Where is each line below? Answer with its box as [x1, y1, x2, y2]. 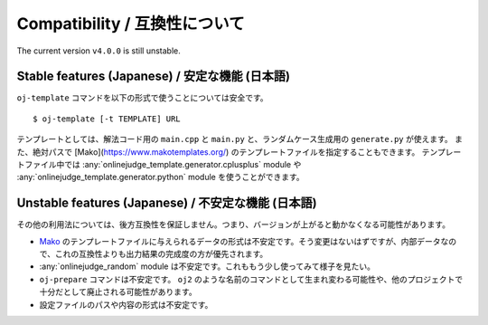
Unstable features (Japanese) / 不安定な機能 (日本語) [16, 196, 317, 211]
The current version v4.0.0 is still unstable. [16, 45, 181, 56]
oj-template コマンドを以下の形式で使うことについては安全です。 [16, 92, 268, 103]
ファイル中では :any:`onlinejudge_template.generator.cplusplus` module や [23, 159, 302, 170]
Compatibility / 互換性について [16, 14, 245, 33]
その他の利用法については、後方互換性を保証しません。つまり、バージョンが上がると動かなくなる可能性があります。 [16, 219, 451, 230]
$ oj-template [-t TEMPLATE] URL [33, 113, 181, 124]
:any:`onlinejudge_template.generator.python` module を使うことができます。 [16, 172, 305, 183]
